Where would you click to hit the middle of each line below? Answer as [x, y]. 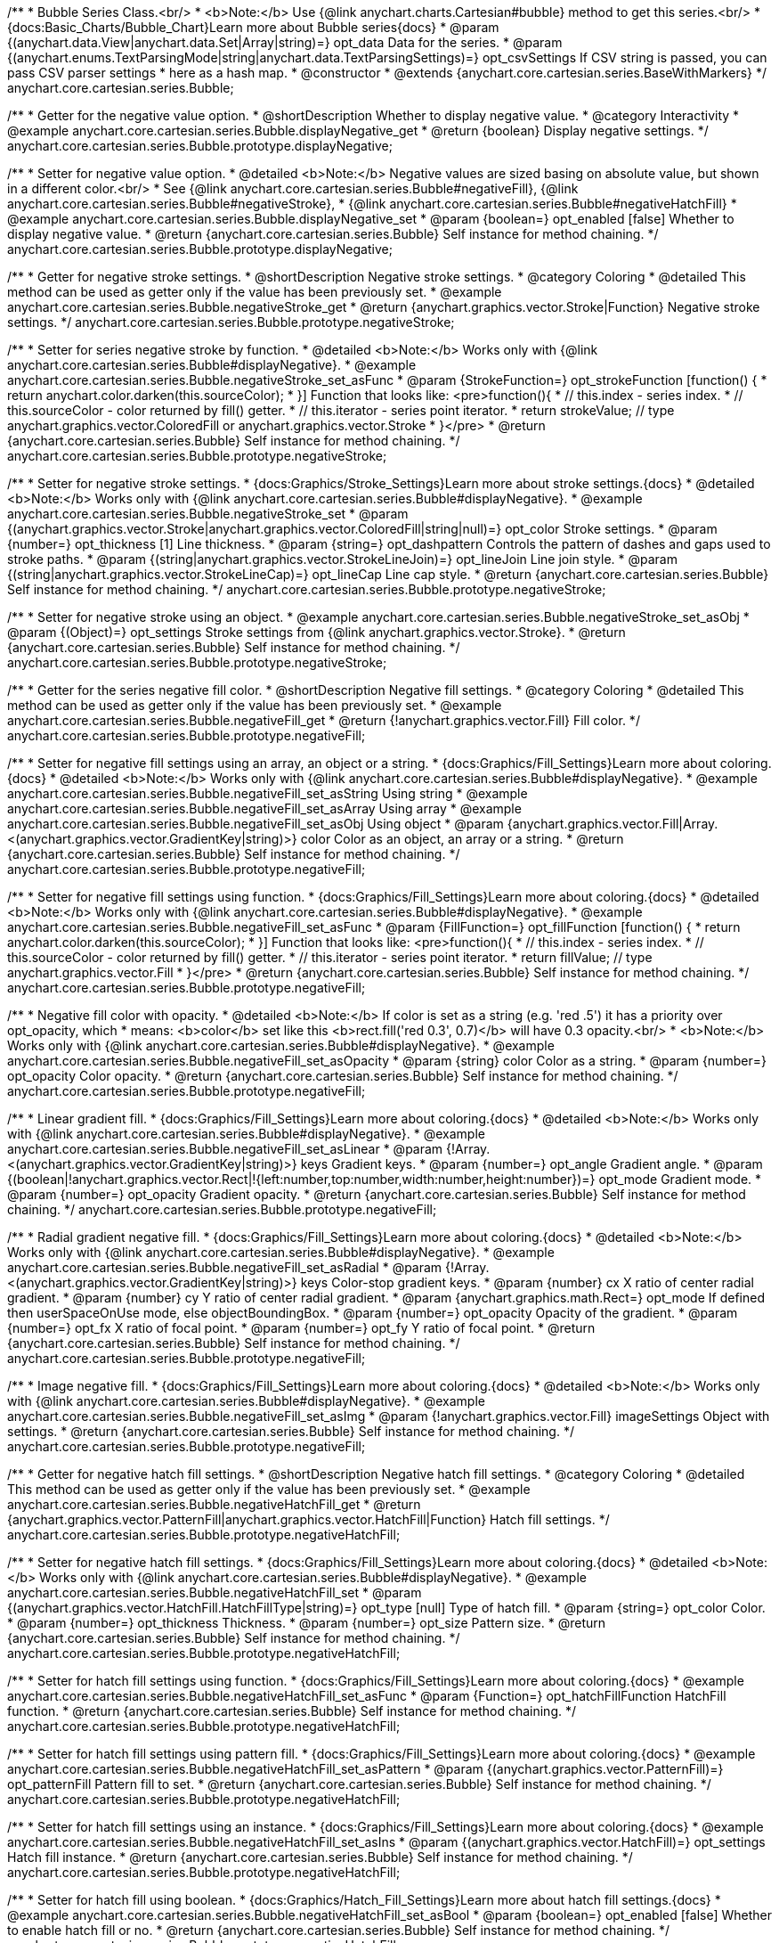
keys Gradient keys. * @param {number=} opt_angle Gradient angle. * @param [532, 1164]
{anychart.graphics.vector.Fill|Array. [613, 824]
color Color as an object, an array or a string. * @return [462, 839]
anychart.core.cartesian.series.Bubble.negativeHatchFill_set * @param [215, 1592]
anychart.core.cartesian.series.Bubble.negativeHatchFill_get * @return [214, 1504]
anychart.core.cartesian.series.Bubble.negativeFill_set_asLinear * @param [225, 1149]
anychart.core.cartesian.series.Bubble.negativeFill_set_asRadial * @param [225, 1267]
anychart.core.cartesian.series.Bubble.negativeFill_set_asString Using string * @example [268, 793]
